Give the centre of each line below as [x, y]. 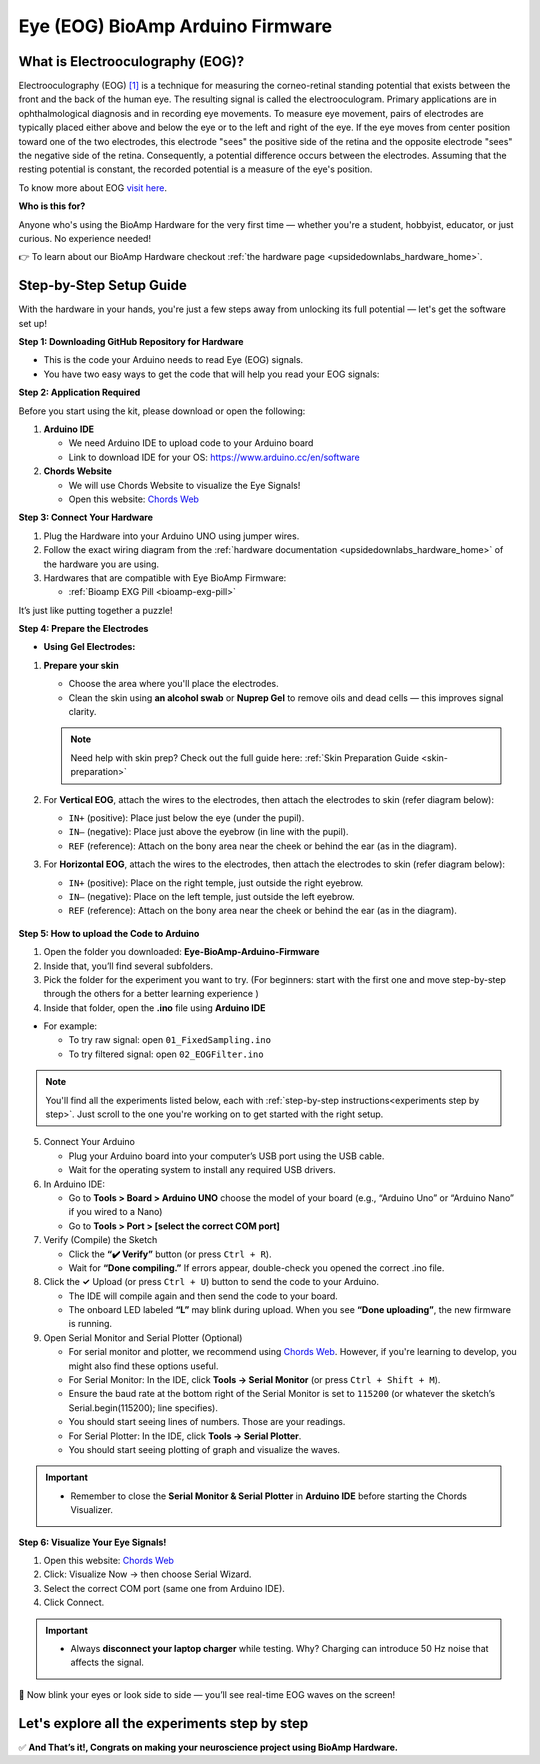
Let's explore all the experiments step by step [163, 1723]
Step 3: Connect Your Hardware [86, 517]
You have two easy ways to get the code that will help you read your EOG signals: [211, 374]
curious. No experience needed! [85, 238]
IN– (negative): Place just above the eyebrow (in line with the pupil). [208, 832]
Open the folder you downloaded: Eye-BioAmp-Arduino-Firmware [181, 952]
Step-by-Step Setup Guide [102, 285]
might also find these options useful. [143, 1366]
